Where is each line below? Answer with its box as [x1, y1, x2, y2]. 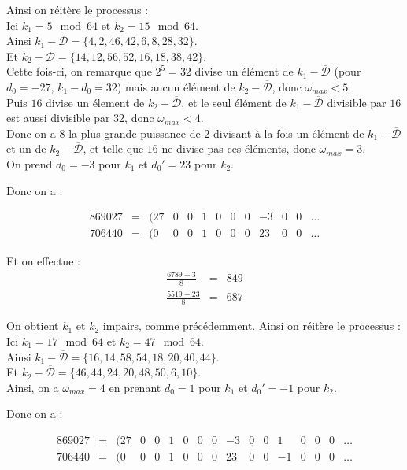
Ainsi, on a [6, 379, 59, 395]
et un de [6, 140, 46, 157]
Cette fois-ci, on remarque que [6, 63, 152, 80]
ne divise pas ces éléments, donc [161, 140, 316, 157]
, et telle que [83, 140, 144, 157]
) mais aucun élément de [117, 78, 235, 94]
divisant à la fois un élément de [213, 124, 364, 141]
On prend [6, 155, 53, 172]
